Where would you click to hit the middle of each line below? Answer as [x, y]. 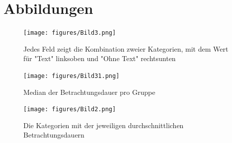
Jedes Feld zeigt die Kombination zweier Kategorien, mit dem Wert [126, 48]
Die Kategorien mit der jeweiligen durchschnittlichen [104, 125]
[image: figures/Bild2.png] [70, 109]
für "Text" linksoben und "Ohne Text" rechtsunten [100, 58]
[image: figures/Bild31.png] [72, 76]
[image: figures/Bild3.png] [70, 33]
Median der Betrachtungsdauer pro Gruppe [89, 92]
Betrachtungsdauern [54, 135]
